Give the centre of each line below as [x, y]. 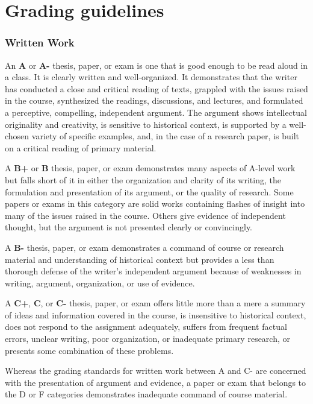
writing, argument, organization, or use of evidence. [100, 282]
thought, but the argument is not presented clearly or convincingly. [129, 227]
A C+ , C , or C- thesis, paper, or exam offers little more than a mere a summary [155, 303]
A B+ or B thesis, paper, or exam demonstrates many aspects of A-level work [150, 168]
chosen [17, 136]
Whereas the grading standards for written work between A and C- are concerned [156, 371]
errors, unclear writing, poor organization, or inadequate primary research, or [147, 339]
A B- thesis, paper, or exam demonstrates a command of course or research [144, 247]
